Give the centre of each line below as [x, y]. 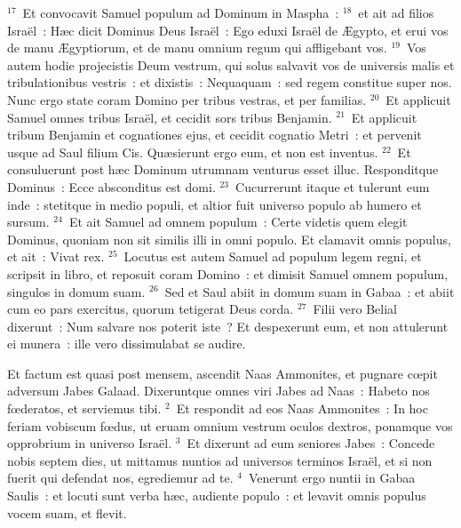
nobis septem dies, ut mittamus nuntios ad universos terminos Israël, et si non [220, 460]
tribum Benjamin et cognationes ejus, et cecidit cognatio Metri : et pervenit [215, 135]
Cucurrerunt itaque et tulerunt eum [333, 186]
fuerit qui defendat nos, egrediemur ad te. [120, 478]
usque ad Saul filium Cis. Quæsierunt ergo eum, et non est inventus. [193, 152]
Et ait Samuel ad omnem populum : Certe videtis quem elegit [238, 222]
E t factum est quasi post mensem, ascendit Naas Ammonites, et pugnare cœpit [223, 373]
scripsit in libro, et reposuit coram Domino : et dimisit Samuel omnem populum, [228, 273]
